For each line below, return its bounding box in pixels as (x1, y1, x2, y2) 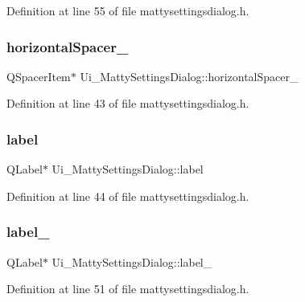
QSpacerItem (6, 67, 71, 84)
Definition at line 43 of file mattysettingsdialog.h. (6, 95, 249, 112)
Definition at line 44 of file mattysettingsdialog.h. (6, 187, 249, 204)
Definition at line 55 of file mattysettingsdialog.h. (6, 2, 249, 18)
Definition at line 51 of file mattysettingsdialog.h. (6, 280, 249, 297)
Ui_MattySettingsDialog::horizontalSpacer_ (80, 67, 299, 84)
